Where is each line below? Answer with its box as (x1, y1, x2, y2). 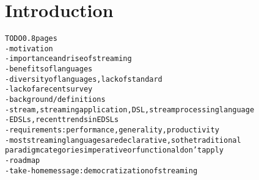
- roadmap (5, 156, 40, 165)
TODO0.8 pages (5, 34, 57, 43)
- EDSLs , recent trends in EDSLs (5, 115, 119, 124)
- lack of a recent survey (5, 85, 93, 94)
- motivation (5, 44, 53, 53)
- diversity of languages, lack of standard (5, 74, 162, 84)
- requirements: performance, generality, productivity (5, 126, 219, 135)
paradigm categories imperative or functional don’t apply (5, 146, 224, 155)
